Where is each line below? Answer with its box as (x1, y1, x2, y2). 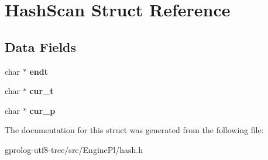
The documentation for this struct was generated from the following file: (5, 124, 264, 136)
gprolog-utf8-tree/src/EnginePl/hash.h (5, 143, 143, 155)
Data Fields (5, 37, 77, 55)
